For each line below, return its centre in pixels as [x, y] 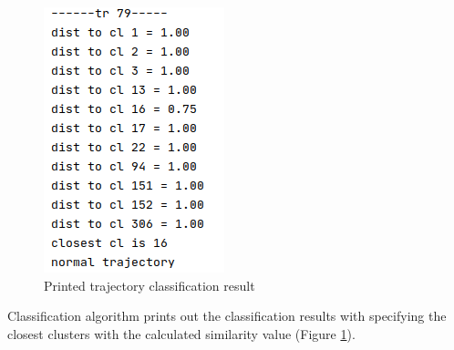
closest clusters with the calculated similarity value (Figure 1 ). [181, 333]
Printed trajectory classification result [150, 285]
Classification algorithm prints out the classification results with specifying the [227, 316]
